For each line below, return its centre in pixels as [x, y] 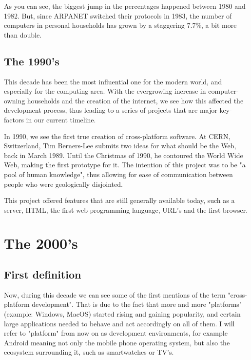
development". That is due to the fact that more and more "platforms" [137, 304]
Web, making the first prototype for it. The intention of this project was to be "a [125, 165]
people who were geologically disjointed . [63, 184]
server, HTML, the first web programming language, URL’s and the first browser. [126, 210]
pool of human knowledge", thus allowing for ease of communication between [118, 174]
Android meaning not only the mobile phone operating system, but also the [117, 342]
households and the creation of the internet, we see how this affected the [135, 100]
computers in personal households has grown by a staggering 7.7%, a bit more [120, 25]
